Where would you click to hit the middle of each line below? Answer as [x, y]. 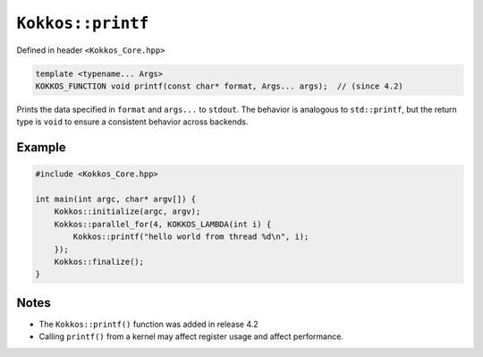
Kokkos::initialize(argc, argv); [127, 212]
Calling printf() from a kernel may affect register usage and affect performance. [191, 336]
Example [41, 148]
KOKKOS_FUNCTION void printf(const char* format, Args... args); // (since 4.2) [220, 86]
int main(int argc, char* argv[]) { [116, 200]
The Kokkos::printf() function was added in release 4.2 [148, 324]
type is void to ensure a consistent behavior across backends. [132, 122]
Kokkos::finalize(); [99, 262]
